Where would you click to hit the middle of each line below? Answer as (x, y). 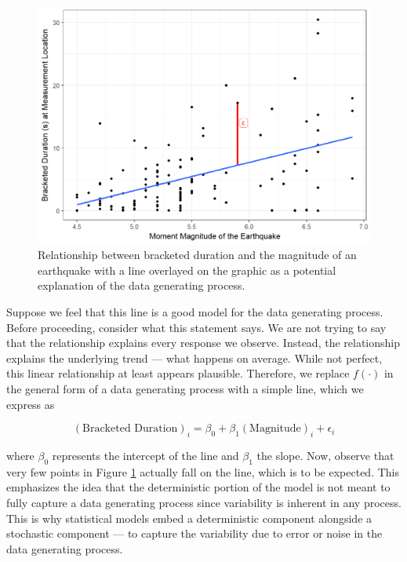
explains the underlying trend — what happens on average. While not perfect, (194, 358)
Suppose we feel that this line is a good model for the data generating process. (195, 312)
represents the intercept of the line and (145, 455)
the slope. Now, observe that (325, 455)
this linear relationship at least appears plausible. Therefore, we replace (178, 373)
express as (31, 404)
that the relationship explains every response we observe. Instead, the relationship (203, 343)
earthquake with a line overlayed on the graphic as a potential (187, 270)
